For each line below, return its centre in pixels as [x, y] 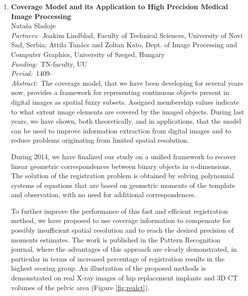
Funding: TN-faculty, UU [49, 64]
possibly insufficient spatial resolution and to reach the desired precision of [122, 230]
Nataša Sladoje [33, 26]
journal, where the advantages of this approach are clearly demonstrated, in [124, 249]
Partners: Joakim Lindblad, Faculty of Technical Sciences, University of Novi [127, 35]
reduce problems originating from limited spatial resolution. [100, 140]
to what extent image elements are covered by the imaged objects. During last [128, 111]
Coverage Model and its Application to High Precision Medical [119, 6]
